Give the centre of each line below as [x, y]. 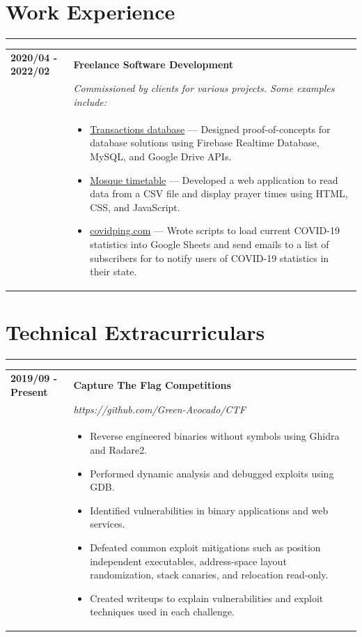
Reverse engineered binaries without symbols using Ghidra [215, 436]
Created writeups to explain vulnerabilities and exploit [207, 598]
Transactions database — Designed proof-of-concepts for [210, 129]
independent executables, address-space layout [188, 561]
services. [108, 524]
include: [90, 101]
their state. [113, 271]
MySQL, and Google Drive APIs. [161, 156]
